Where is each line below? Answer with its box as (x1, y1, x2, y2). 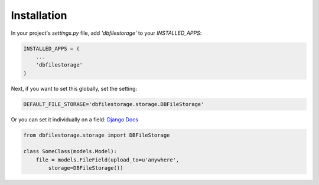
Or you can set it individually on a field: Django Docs (11, 115, 139, 123)
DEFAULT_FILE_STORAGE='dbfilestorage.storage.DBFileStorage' (23, 101, 204, 107)
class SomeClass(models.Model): (23, 148, 118, 155)
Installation (11, 9, 67, 22)
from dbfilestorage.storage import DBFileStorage (23, 131, 170, 138)
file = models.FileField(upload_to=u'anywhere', (35, 156, 180, 163)
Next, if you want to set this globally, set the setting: (11, 85, 138, 92)
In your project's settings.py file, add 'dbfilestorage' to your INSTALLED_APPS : (11, 29, 202, 37)
